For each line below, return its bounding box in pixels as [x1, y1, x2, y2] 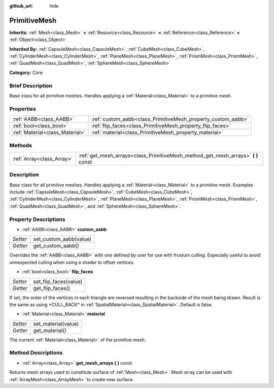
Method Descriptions [9, 349, 63, 357]
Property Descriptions [9, 216, 65, 223]
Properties [9, 105, 37, 112]
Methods [9, 142, 32, 149]
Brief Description [9, 82, 53, 89]
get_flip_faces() [33, 284, 71, 292]
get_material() [33, 327, 67, 334]
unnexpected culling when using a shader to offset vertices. [9, 259, 135, 265]
